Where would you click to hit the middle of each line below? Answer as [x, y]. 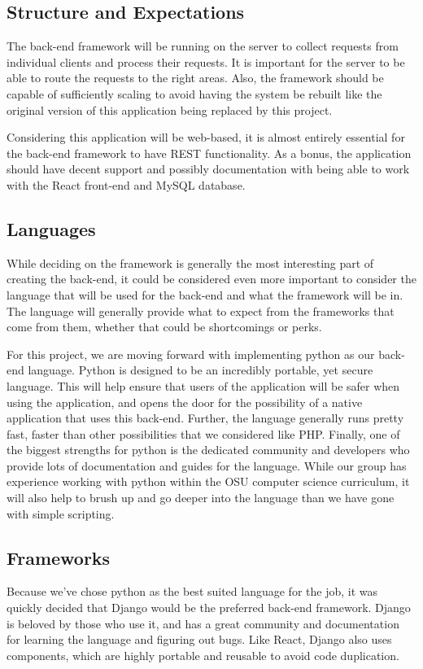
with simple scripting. [61, 513]
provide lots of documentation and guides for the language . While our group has [207, 465]
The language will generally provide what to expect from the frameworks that [201, 310]
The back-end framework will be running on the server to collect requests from [203, 46]
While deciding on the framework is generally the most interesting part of [190, 262]
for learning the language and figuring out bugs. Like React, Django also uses [199, 639]
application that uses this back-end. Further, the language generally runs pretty [205, 418]
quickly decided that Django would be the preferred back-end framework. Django [209, 608]
